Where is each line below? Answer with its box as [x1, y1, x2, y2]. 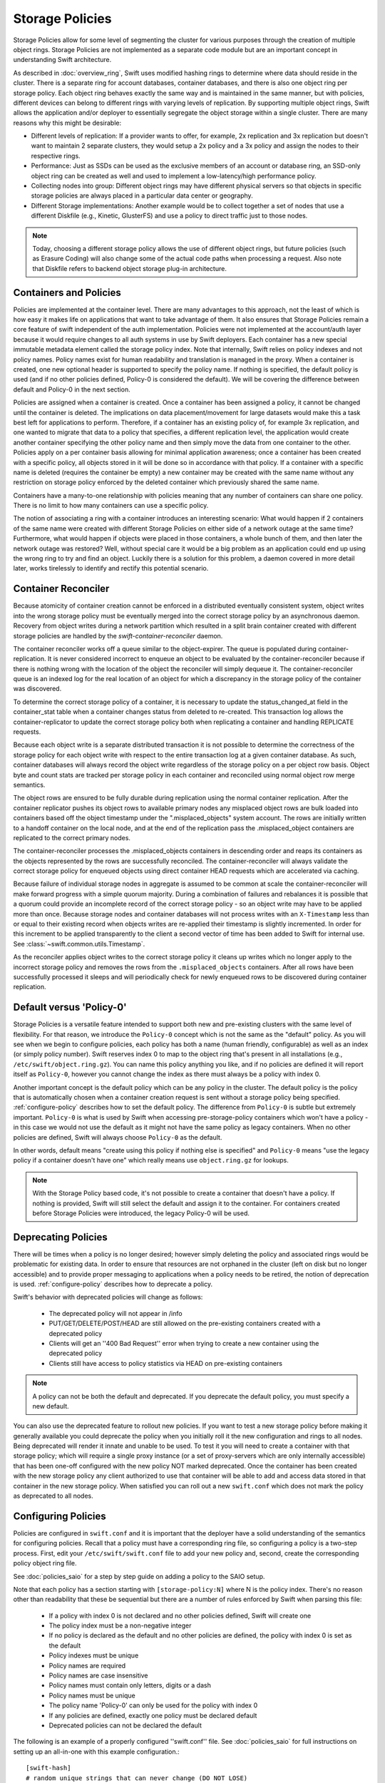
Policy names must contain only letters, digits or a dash [48, 1681, 212, 1690]
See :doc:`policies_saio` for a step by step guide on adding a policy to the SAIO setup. [13, 1572, 265, 1580]
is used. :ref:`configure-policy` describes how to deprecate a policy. [13, 1280, 213, 1289]
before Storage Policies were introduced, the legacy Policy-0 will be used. [32, 1209, 250, 1217]
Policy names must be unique [48, 1691, 135, 1700]
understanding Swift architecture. [13, 56, 112, 64]
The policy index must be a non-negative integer [48, 1621, 192, 1630]
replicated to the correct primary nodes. [13, 833, 131, 842]
